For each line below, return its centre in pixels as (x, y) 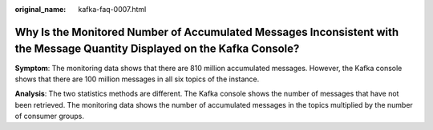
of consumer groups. (49, 116)
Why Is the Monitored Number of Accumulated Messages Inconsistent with (207, 32)
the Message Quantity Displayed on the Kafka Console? (157, 49)
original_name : (40, 9)
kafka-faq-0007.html (112, 9)
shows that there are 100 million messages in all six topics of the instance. (137, 79)
